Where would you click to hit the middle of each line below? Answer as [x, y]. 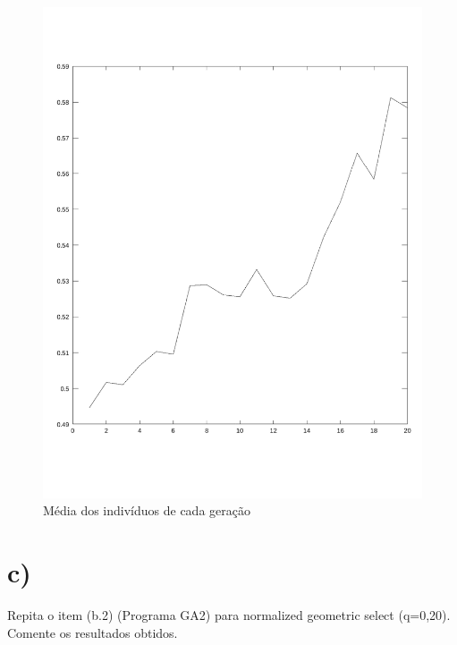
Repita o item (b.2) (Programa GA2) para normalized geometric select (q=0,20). [229, 615]
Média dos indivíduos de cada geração [147, 510]
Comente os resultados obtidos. [93, 632]
